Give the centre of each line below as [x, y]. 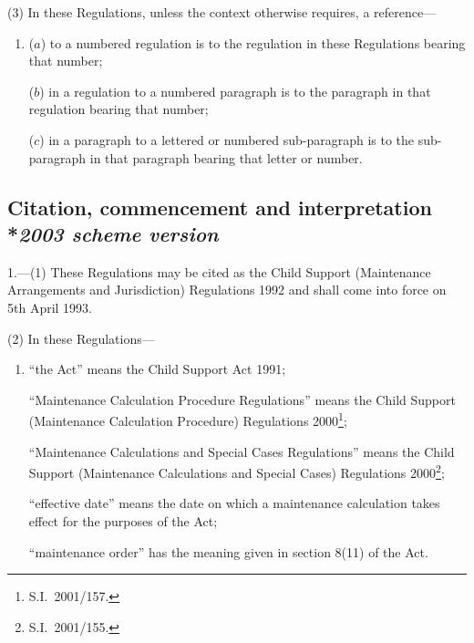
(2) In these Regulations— [81, 338]
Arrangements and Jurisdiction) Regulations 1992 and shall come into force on [227, 290]
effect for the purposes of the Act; [123, 521]
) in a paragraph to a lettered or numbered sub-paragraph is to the [227, 139]
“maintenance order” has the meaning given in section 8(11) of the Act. [228, 551]
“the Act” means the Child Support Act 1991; [157, 369]
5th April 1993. [50, 307]
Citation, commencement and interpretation [220, 207]
